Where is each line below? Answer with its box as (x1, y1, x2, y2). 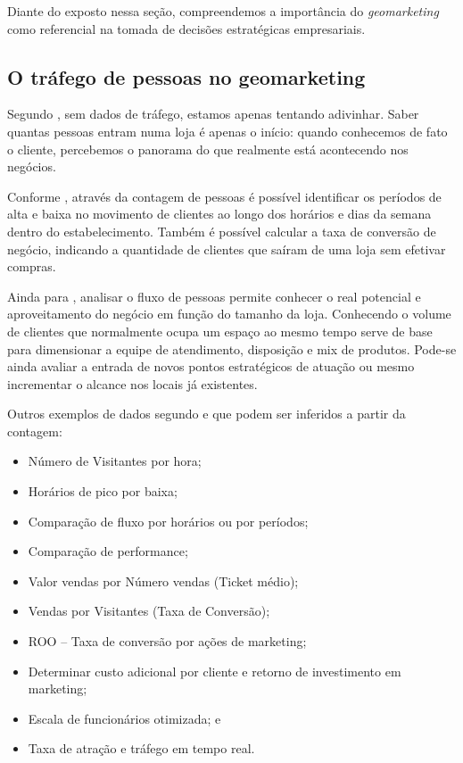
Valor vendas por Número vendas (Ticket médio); (28, 571, 299, 590)
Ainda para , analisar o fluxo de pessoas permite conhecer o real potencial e (7, 286, 421, 305)
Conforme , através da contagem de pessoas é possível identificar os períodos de (7, 187, 442, 205)
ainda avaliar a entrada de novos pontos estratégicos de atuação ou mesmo (7, 357, 415, 376)
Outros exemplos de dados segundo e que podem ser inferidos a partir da (7, 404, 406, 423)
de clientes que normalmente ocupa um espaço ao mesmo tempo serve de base (7, 321, 433, 340)
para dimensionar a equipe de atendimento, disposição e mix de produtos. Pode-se (7, 339, 457, 358)
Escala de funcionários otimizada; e (28, 709, 221, 727)
